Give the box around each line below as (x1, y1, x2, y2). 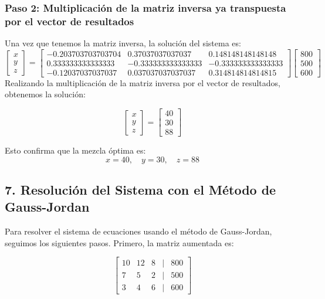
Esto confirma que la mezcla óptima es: (5, 144, 146, 157)
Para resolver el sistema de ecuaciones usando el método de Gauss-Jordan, (5, 225, 272, 237)
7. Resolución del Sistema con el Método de (5, 181, 276, 199)
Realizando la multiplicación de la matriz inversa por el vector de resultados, (5, 76, 280, 89)
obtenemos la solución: (5, 88, 86, 100)
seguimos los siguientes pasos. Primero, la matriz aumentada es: (5, 236, 234, 249)
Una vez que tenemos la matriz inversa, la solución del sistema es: (5, 37, 241, 49)
